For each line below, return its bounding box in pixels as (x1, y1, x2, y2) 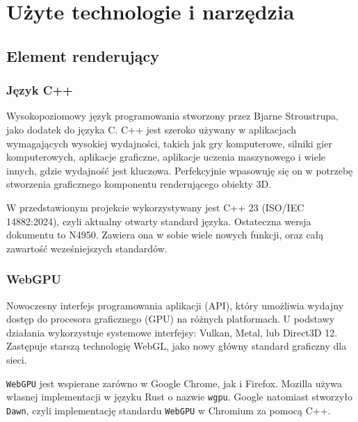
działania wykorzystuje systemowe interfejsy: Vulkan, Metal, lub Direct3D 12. (6, 325, 338, 339)
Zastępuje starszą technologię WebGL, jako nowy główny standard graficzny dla (6, 339, 347, 353)
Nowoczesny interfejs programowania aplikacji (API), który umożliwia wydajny (6, 298, 344, 312)
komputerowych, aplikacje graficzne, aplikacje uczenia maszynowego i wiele (6, 149, 326, 164)
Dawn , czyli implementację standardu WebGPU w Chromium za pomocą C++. (6, 403, 331, 417)
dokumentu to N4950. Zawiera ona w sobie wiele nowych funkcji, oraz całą (6, 227, 324, 242)
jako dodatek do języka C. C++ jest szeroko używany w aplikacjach (6, 122, 297, 136)
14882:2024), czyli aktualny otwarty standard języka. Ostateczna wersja (6, 213, 311, 228)
